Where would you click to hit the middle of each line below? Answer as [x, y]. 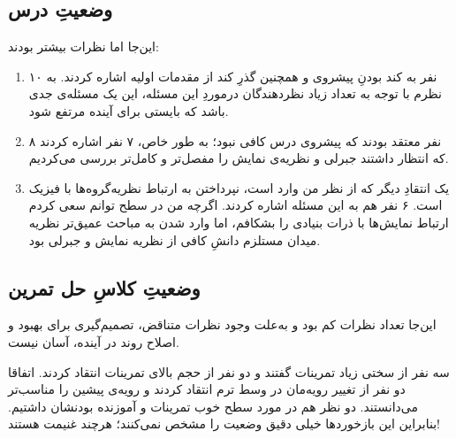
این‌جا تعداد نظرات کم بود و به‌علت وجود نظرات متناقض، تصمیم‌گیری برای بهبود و [222, 324]
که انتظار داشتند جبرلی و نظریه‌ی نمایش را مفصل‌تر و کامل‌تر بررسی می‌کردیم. [239, 158]
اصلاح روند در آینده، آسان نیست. [94, 341]
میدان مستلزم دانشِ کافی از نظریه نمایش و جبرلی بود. [175, 239]
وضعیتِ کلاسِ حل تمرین [104, 287]
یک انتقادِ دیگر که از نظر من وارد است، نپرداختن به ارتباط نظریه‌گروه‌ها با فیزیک [239, 187]
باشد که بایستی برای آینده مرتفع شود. [129, 110]
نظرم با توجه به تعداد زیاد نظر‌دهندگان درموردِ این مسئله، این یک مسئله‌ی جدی [235, 93]
